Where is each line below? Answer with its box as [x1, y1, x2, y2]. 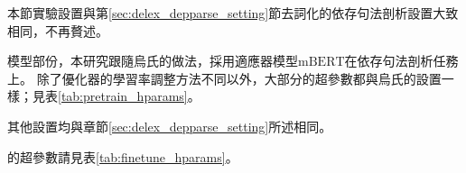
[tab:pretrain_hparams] [58, 86, 188, 105]
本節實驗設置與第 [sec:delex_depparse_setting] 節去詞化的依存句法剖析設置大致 [7, 4, 459, 22]
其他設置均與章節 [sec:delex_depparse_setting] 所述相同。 [7, 116, 332, 135]
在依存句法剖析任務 [344, 51, 459, 70]
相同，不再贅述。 [7, 21, 108, 40]
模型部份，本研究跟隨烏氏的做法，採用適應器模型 [7, 51, 298, 70]
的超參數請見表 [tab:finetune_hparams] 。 [7, 147, 238, 166]
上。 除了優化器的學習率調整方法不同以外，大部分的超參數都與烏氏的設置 [7, 68, 442, 87]
